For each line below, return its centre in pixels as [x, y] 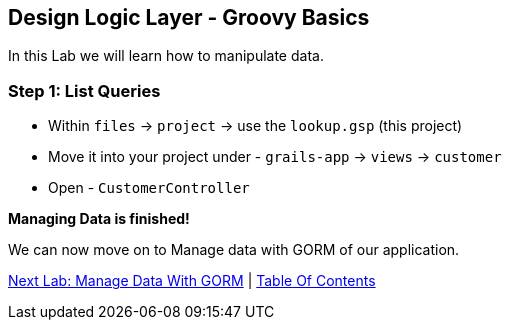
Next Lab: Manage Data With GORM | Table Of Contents [192, 281]
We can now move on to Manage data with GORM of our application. [234, 250]
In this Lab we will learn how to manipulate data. [166, 56]
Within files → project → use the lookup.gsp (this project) [255, 126]
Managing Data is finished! [99, 219]
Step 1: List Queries [84, 90]
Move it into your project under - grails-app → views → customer [275, 157]
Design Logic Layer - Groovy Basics [189, 17]
